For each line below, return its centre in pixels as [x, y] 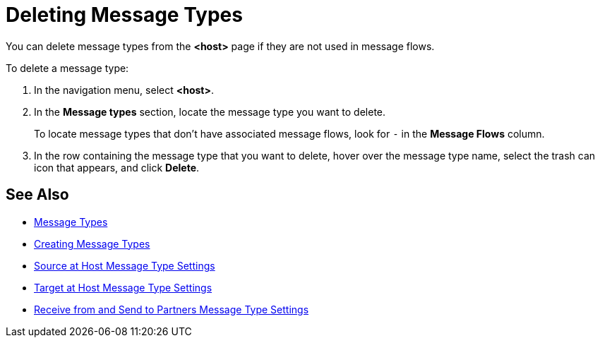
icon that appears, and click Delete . [117, 167]
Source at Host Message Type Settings [125, 265]
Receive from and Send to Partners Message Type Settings [172, 309]
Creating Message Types [92, 243]
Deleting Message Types [124, 15]
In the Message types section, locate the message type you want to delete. [210, 112]
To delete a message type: [67, 68]
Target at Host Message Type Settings [123, 287]
